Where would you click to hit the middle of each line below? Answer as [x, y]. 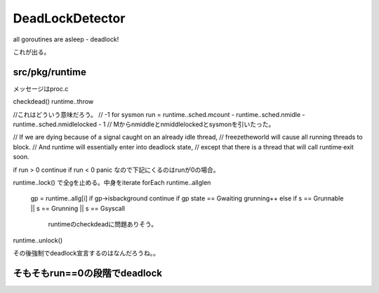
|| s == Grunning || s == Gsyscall [78, 208]
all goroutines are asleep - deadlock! [66, 39]
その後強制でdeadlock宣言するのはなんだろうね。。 [86, 253]
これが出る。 [32, 52]
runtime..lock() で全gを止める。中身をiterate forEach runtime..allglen [112, 182]
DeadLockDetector [69, 18]
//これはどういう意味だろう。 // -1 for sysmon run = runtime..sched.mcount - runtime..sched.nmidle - [159, 114]
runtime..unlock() [38, 240]
